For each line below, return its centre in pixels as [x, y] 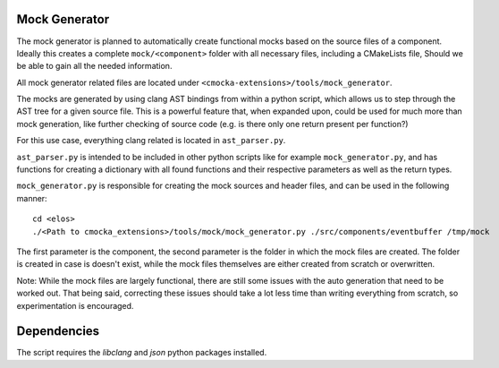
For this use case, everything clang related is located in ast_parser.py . [151, 141]
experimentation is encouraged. [75, 305]
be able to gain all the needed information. [94, 66]
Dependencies [58, 331]
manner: [32, 198]
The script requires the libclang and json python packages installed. [142, 353]
